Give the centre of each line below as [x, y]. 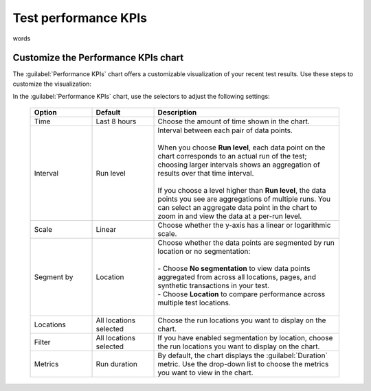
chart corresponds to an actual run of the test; [232, 156]
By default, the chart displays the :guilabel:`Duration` [243, 355]
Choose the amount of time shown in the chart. [234, 121]
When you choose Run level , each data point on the [241, 147]
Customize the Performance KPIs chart [98, 58]
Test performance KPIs [80, 18]
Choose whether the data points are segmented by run [246, 242]
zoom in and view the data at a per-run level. [230, 216]
